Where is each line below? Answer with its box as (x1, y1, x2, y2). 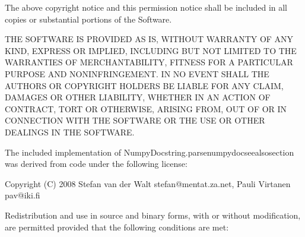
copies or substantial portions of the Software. (5, 12, 172, 25)
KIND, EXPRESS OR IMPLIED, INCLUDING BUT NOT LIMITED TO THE (5, 44, 297, 56)
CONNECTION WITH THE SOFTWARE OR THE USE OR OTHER (5, 114, 265, 127)
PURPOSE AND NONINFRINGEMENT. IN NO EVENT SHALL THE (5, 67, 269, 80)
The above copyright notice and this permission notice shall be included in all (5, 1, 288, 13)
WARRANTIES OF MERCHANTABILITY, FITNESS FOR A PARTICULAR (5, 56, 293, 68)
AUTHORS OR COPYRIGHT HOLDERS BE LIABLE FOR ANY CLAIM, (5, 79, 284, 91)
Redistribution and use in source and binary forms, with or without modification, (5, 208, 301, 221)
